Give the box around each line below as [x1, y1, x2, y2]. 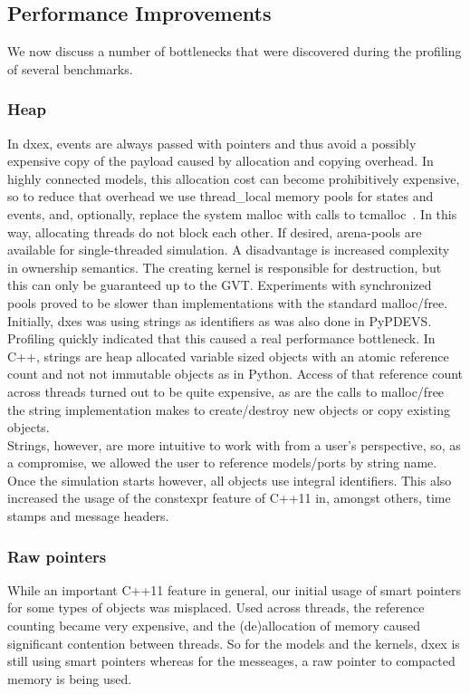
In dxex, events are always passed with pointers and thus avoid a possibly [7, 133, 417, 152]
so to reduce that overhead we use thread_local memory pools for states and [7, 187, 434, 206]
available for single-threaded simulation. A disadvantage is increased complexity [7, 240, 450, 259]
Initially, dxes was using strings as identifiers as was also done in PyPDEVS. [7, 311, 432, 330]
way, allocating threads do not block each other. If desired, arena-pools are [7, 222, 422, 241]
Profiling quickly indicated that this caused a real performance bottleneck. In [7, 329, 436, 348]
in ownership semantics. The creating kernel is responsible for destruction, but [7, 257, 442, 276]
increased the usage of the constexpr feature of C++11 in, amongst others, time [7, 488, 451, 507]
